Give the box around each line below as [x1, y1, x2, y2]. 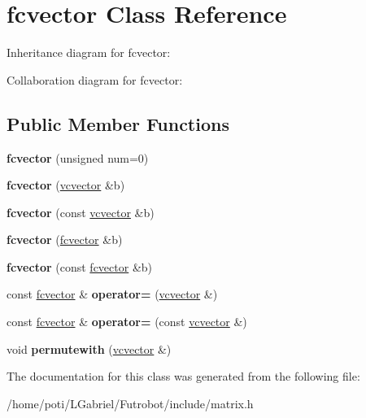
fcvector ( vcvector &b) [7, 176, 125, 194]
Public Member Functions [7, 111, 229, 136]
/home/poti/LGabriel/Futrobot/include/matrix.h [7, 394, 254, 411]
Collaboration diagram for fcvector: [7, 71, 183, 88]
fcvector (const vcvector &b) [7, 203, 155, 220]
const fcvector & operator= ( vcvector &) [7, 285, 218, 303]
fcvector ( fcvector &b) [7, 231, 123, 248]
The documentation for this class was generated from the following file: [7, 368, 360, 385]
